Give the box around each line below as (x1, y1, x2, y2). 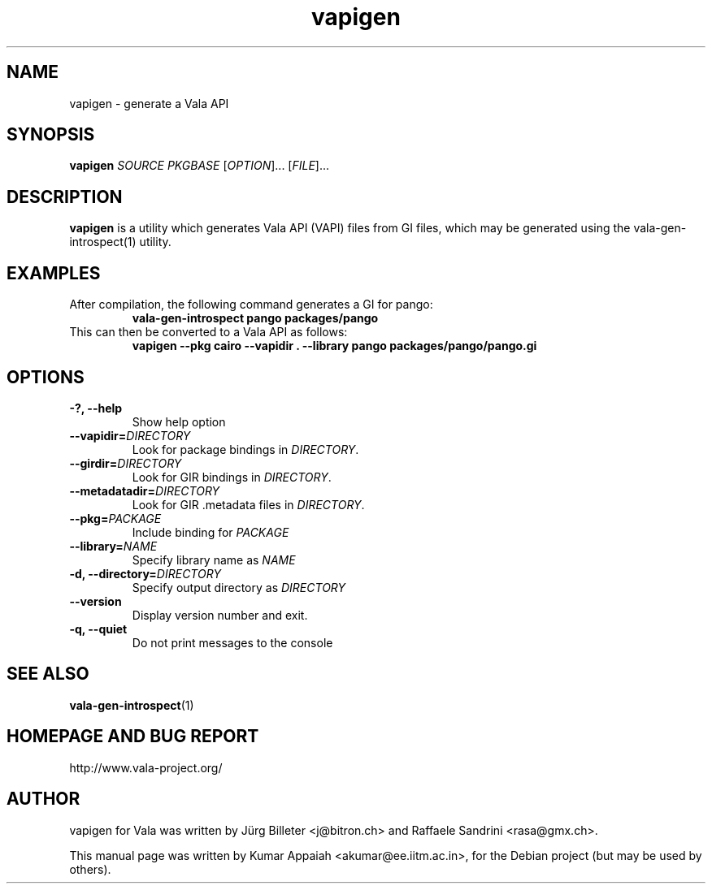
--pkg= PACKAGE (69, 511, 162, 525)
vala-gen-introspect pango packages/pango (132, 311, 379, 326)
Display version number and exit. (132, 607, 308, 622)
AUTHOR (7, 788, 80, 810)
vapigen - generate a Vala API (69, 96, 229, 110)
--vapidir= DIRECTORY (69, 428, 191, 443)
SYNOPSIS (7, 124, 95, 145)
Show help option (132, 414, 226, 429)
